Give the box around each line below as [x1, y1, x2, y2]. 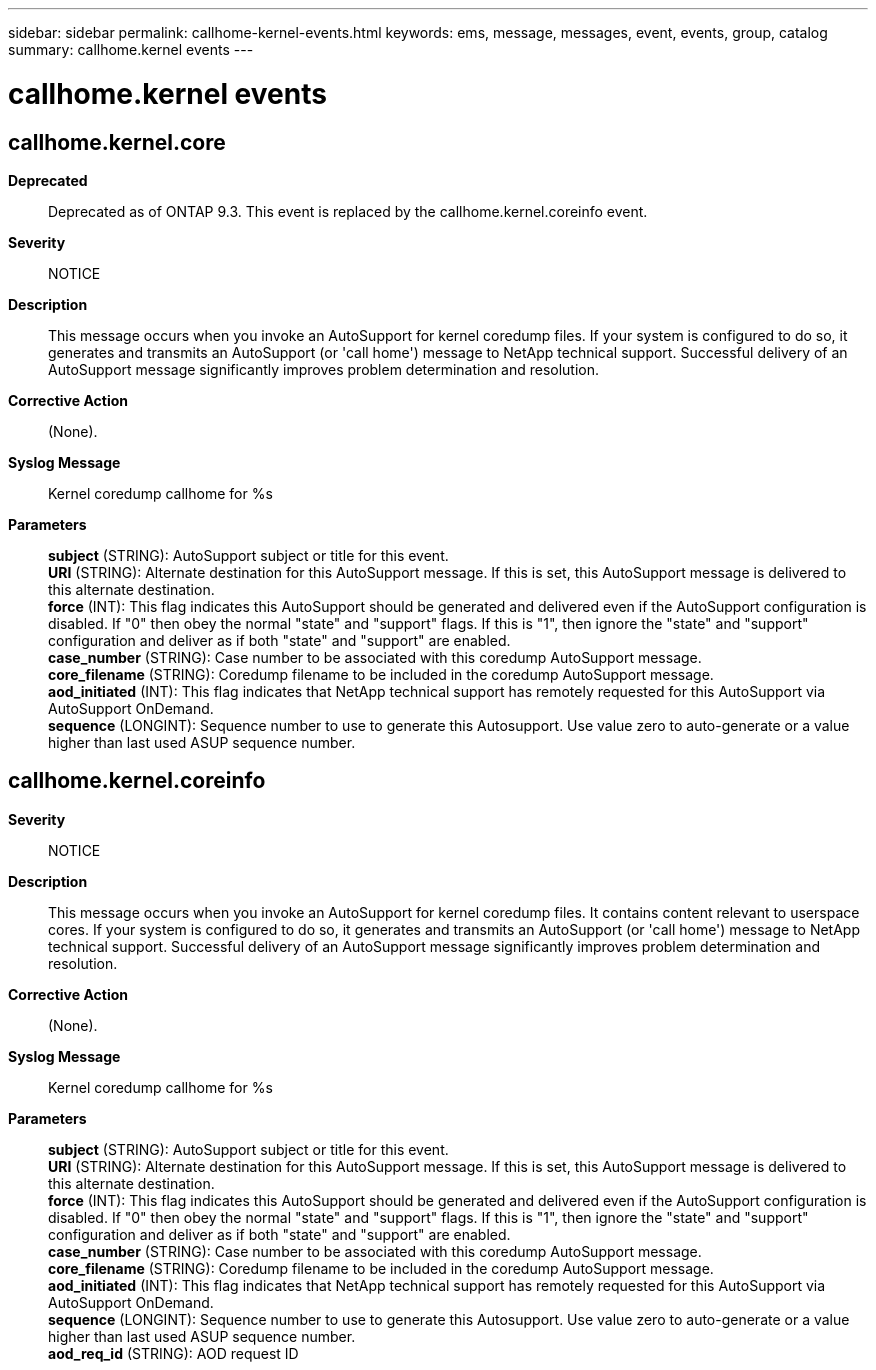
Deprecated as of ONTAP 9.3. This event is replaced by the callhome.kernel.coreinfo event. [48, 202, 648, 220]
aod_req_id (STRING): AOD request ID [48, 1344, 299, 1362]
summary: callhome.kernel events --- [8, 41, 254, 58]
